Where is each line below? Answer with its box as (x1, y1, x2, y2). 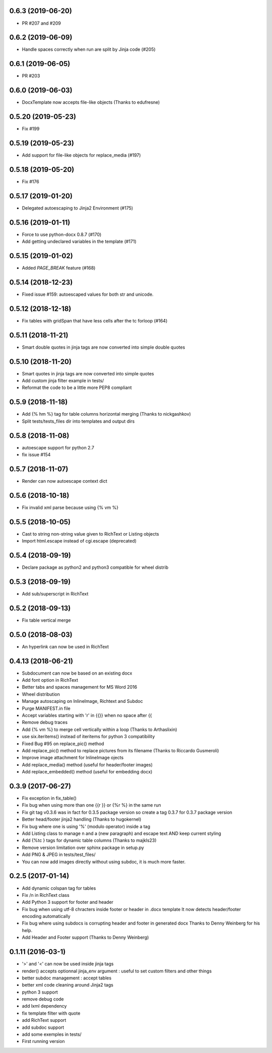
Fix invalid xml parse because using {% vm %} (22, 504, 118, 510)
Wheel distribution (22, 691, 60, 697)
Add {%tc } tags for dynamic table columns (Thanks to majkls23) (22, 837, 157, 843)
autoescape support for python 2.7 (22, 444, 94, 450)
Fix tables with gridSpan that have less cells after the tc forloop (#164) (22, 317, 168, 323)
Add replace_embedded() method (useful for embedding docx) (22, 769, 153, 775)
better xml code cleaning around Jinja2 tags (22, 982, 113, 988)
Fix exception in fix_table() (22, 795, 77, 801)
